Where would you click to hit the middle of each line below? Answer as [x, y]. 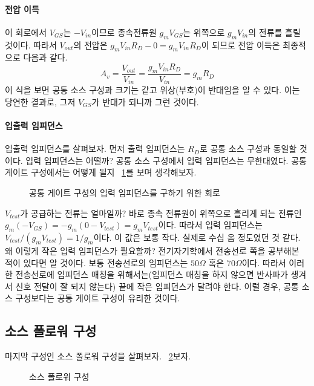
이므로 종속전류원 [124, 32]
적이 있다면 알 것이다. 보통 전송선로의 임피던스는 [96, 262]
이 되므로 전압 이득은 [240, 44]
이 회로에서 [26, 32]
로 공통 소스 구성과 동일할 [248, 149]
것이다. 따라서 [31, 44]
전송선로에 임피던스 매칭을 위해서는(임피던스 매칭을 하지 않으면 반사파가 [152, 274]
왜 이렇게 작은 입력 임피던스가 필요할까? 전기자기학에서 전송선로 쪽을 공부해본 [152, 251]
